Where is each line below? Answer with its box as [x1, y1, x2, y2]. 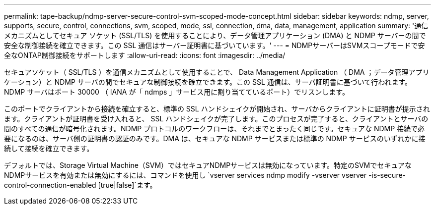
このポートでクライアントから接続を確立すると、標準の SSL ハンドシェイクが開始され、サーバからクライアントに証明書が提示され [4, 104, 430, 113]
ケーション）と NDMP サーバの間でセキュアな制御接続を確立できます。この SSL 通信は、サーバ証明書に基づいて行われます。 [4, 78, 412, 86]
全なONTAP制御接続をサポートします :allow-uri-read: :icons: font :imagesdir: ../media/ [4, 51, 286, 59]
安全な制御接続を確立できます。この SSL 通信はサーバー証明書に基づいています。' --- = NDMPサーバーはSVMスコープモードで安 [4, 41, 425, 50]
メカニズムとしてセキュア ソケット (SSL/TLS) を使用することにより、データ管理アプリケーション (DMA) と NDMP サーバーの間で [4, 31, 426, 40]
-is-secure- [368, 171, 406, 179]
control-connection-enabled [4, 181, 96, 189]
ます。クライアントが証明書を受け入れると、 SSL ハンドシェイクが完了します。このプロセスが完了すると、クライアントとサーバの [4, 114, 429, 123]
